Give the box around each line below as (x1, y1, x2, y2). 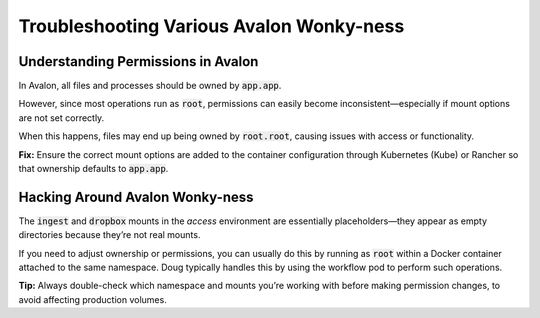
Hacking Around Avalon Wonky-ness (18, 188, 254, 205)
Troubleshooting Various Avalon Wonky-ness (18, 15, 405, 37)
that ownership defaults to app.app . (18, 163, 169, 175)
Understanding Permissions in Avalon (18, 53, 259, 70)
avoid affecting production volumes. (18, 293, 167, 305)
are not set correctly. (18, 111, 105, 124)
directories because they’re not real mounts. (18, 229, 201, 241)
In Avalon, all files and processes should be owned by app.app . (18, 80, 282, 92)
